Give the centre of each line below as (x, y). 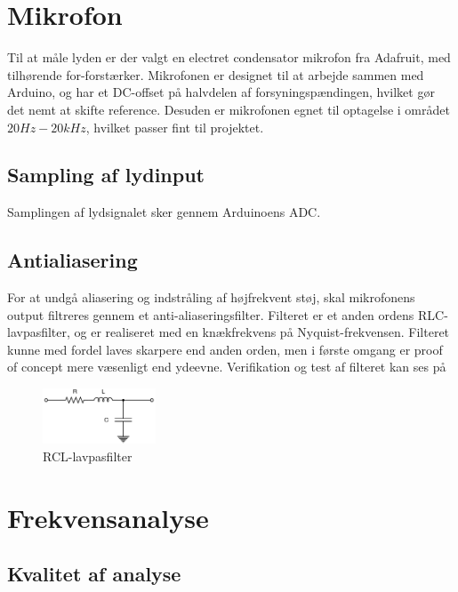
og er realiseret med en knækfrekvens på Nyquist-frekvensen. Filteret (262, 332)
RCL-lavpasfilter (88, 456)
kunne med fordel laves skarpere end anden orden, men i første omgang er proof (225, 349)
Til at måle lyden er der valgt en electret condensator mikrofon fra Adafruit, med (229, 57)
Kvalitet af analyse (94, 574)
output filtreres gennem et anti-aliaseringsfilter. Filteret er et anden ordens (211, 314)
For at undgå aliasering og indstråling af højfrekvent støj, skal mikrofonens (211, 297)
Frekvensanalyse (108, 517)
